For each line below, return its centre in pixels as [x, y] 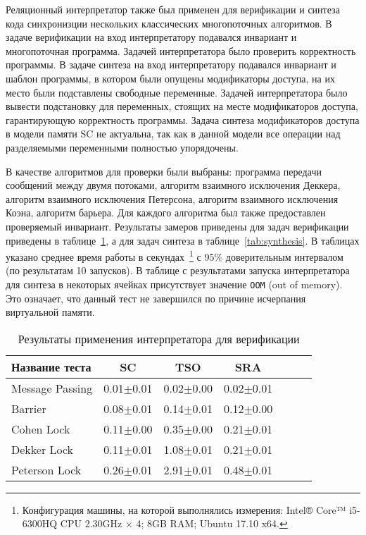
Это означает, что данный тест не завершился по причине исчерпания [156, 298]
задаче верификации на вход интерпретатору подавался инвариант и [151, 37]
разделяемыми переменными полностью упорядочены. [122, 147]
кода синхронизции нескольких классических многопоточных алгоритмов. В [169, 23]
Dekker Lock [43, 449]
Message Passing [52, 388]
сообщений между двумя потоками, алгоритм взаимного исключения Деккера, [173, 185]
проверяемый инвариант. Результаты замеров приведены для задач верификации [177, 226]
